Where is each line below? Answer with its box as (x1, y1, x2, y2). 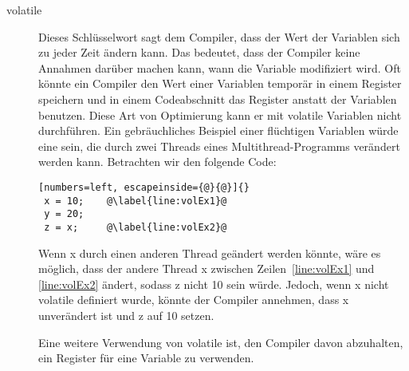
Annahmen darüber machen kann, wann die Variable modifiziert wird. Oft (38, 59, 401, 76)
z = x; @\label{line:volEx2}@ (44, 221, 227, 233)
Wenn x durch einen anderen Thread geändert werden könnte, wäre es (38, 244, 381, 261)
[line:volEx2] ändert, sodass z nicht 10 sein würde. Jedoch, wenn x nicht (38, 275, 389, 292)
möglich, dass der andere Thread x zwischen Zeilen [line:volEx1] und (38, 260, 375, 277)
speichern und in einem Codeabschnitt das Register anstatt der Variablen (38, 90, 397, 107)
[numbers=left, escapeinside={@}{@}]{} (38, 181, 250, 193)
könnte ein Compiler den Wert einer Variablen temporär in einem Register (38, 75, 402, 92)
